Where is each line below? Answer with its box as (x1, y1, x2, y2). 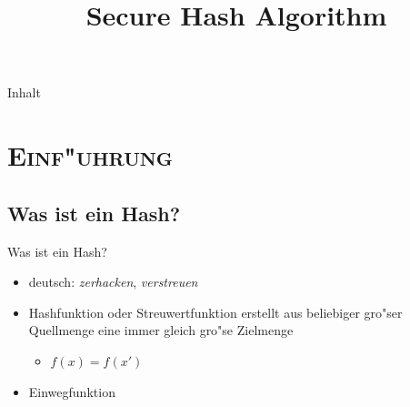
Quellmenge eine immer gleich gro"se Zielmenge (28, 321, 294, 340)
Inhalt (7, 83, 41, 102)
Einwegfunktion (28, 382, 115, 401)
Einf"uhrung (7, 137, 173, 174)
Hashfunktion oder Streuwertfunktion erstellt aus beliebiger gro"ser (28, 302, 403, 321)
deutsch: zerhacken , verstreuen (28, 272, 198, 291)
